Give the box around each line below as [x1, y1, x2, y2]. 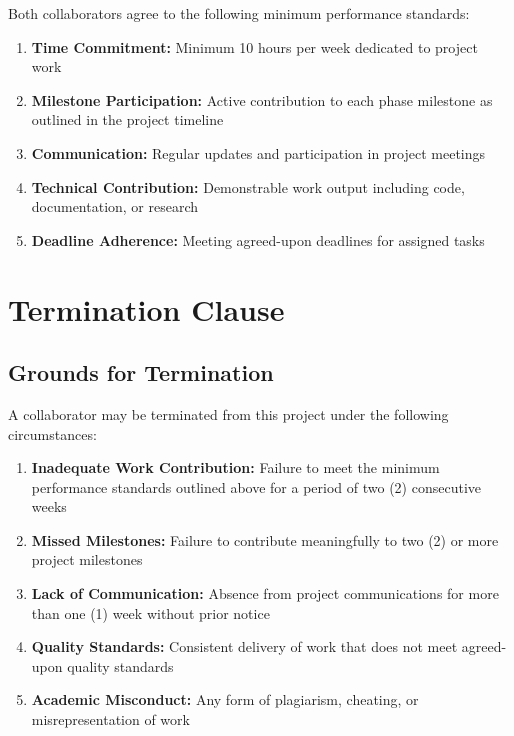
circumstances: [8, 423, 97, 444]
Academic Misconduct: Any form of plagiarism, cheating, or [31, 689, 419, 710]
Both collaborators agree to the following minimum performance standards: [8, 3, 470, 23]
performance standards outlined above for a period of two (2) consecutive [31, 476, 482, 497]
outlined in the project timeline [31, 109, 224, 130]
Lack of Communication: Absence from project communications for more [31, 583, 499, 604]
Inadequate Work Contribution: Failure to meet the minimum [31, 457, 440, 478]
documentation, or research [31, 196, 199, 217]
